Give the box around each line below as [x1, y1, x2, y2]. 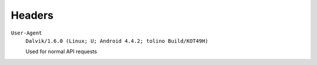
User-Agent [11, 29, 42, 36]
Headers [11, 9, 54, 22]
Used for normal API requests [25, 48, 97, 55]
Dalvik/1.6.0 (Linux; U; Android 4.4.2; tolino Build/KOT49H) [25, 37, 208, 44]
